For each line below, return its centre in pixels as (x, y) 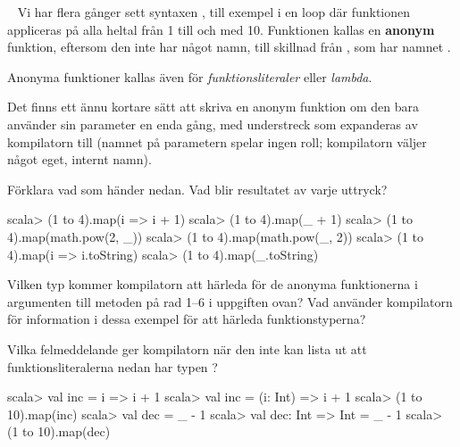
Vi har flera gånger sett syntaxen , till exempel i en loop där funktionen (214, 12)
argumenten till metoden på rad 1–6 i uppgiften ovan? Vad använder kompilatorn (230, 301)
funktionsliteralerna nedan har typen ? (113, 366)
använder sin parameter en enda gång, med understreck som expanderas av (213, 124)
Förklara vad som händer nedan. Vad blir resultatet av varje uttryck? (197, 189)
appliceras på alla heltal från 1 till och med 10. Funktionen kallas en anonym (221, 29)
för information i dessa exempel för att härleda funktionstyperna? (187, 319)
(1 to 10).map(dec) (59, 431)
